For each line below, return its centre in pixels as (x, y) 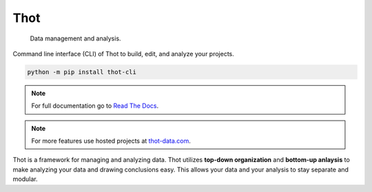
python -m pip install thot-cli (82, 72)
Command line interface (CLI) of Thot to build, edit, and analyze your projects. (123, 53)
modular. (25, 179)
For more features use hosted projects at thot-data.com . (111, 141)
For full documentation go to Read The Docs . (95, 106)
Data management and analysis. (75, 38)
